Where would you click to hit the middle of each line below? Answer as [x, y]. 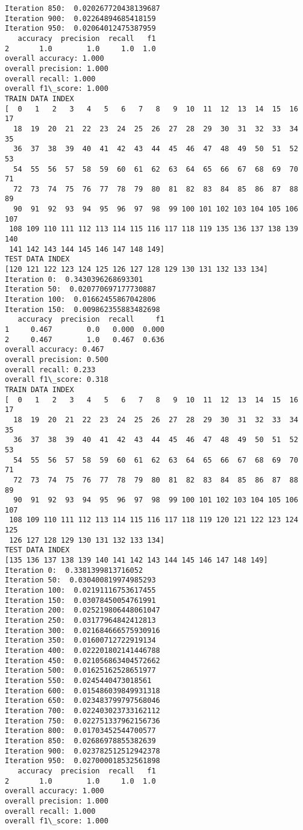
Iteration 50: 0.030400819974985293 [80, 580]
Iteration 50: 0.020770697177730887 [80, 289]
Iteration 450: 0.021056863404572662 [83, 660]
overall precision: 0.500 [57, 359]
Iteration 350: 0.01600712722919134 [80, 641]
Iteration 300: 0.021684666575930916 [83, 630]
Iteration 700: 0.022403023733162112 [83, 710]
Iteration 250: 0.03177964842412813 [80, 621]
